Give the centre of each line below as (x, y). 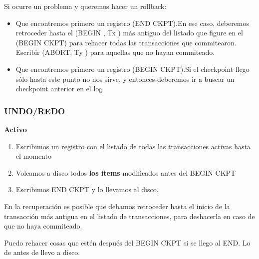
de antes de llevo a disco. (42, 252)
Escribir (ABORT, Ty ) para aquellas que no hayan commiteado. (115, 52)
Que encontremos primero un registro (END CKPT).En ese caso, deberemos (132, 23)
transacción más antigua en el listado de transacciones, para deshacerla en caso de (129, 216)
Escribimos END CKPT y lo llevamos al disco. (87, 189)
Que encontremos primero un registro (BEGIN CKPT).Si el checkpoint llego (132, 69)
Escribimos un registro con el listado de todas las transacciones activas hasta (133, 146)
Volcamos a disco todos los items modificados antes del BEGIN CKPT (126, 172)
